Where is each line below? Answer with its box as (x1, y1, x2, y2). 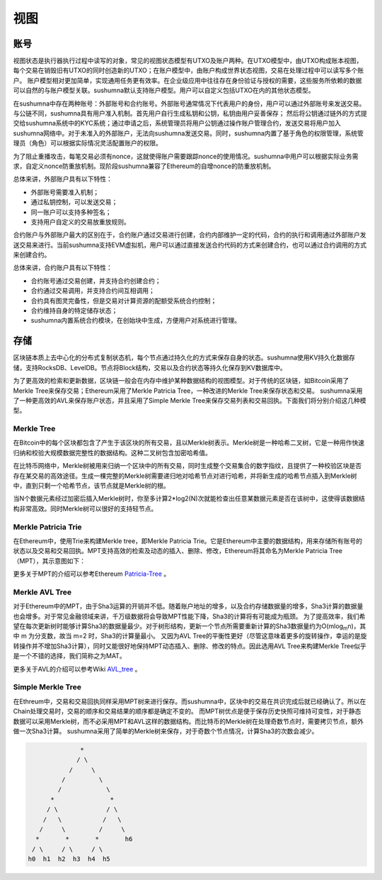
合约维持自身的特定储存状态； (30, 306, 118, 315)
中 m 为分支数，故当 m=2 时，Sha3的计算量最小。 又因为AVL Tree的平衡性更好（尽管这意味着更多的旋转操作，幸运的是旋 (13, 632, 367, 640)
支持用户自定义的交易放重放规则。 (30, 217, 130, 226)
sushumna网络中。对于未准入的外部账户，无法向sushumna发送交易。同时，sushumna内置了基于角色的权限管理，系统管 (13, 128, 364, 138)
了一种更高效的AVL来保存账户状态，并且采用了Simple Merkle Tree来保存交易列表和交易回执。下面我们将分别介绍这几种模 (13, 396, 367, 404)
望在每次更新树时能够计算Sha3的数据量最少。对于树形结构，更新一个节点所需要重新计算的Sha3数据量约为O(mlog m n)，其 (13, 622, 366, 632)
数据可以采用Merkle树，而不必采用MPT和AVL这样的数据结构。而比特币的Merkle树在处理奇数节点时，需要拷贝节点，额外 (13, 717, 364, 725)
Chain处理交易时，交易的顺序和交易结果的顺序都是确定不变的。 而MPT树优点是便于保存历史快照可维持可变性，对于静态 (13, 707, 361, 715)
